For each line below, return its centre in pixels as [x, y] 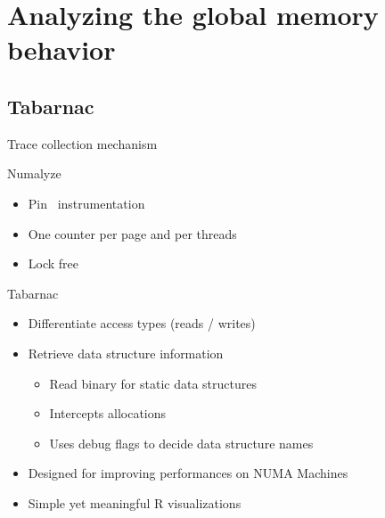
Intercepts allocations [108, 413]
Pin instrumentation [86, 203]
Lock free [53, 263]
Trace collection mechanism [82, 143]
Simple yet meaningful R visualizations [135, 502]
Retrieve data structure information [126, 353]
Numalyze [34, 173]
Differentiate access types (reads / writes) [142, 323]
